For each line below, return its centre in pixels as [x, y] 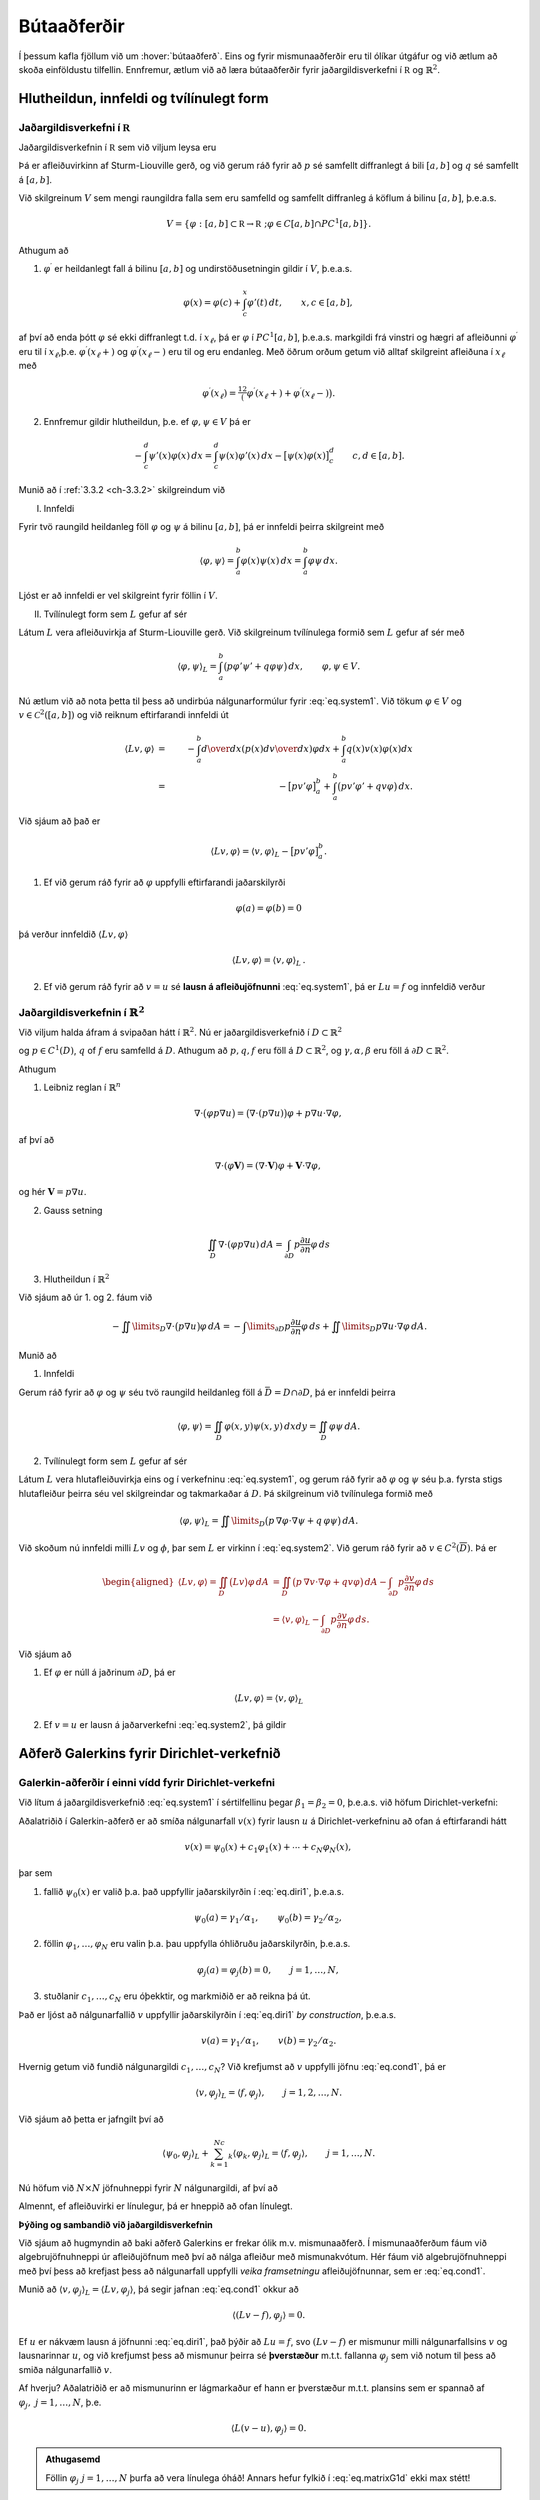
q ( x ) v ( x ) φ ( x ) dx [380, 749]
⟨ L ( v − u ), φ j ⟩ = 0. [268, 2429]
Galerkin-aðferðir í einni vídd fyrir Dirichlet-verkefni [146, 1782]
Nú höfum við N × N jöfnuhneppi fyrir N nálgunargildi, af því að [148, 2187]
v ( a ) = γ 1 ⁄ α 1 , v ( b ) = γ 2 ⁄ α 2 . [269, 2042]
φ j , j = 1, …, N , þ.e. [60, 2403]
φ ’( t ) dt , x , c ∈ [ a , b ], [299, 303]
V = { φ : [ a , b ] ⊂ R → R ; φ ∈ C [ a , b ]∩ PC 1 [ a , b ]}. [269, 223]
